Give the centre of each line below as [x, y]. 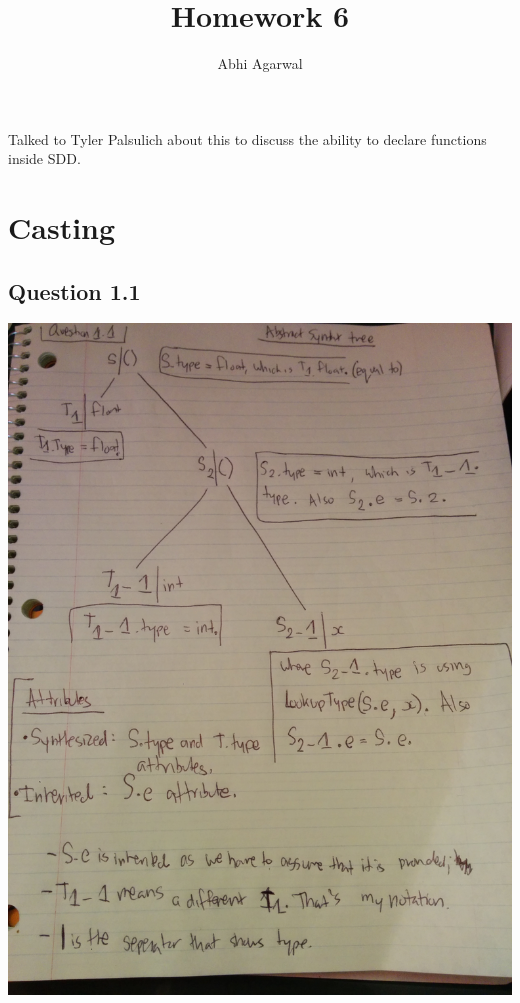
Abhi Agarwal [260, 63]
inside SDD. [44, 158]
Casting [62, 227]
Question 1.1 [74, 290]
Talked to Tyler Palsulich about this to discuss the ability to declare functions [247, 138]
